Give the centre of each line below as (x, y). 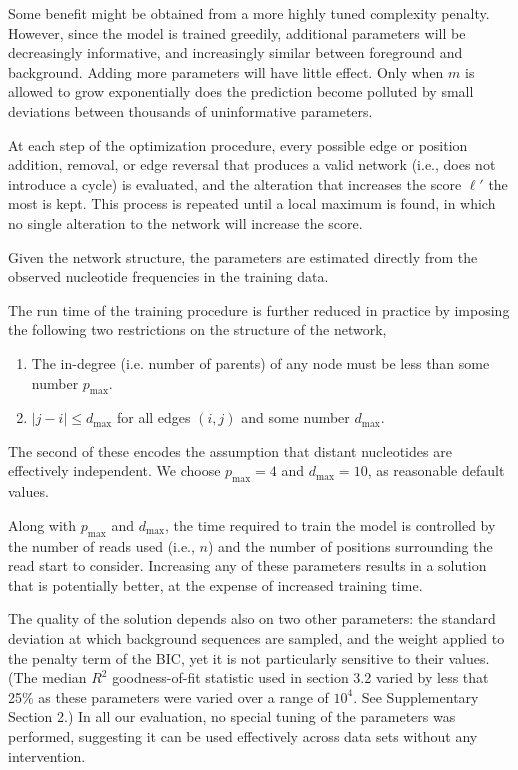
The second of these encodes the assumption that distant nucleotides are (230, 450)
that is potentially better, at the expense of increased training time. (215, 584)
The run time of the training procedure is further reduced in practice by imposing (259, 309)
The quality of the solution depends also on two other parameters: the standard (252, 618)
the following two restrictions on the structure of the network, (197, 329)
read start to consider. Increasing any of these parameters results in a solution (247, 565)
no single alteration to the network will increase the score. (185, 222)
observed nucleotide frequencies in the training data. (168, 276)
